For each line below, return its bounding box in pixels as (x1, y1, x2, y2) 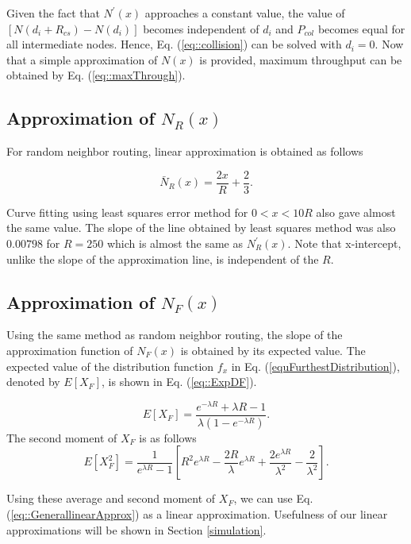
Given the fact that (6, 5, 100, 21)
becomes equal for (317, 20, 405, 37)
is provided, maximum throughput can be (199, 51, 402, 68)
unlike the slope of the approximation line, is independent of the (6, 250, 319, 267)
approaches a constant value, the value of (144, 5, 345, 21)
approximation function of (6, 342, 133, 358)
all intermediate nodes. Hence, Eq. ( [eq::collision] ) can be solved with (6, 36, 342, 52)
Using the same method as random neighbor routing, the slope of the (6, 326, 343, 343)
